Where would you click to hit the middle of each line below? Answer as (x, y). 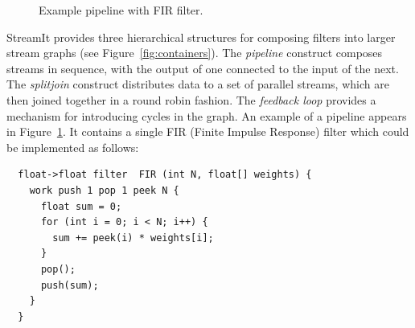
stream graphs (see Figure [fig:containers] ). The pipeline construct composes (195, 53)
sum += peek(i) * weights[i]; (133, 238)
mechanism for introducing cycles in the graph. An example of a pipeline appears (207, 115)
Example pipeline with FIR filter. (121, 10)
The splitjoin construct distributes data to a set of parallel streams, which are (198, 84)
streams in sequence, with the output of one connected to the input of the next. (203, 68)
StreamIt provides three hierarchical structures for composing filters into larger (201, 37)
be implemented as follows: (73, 147)
